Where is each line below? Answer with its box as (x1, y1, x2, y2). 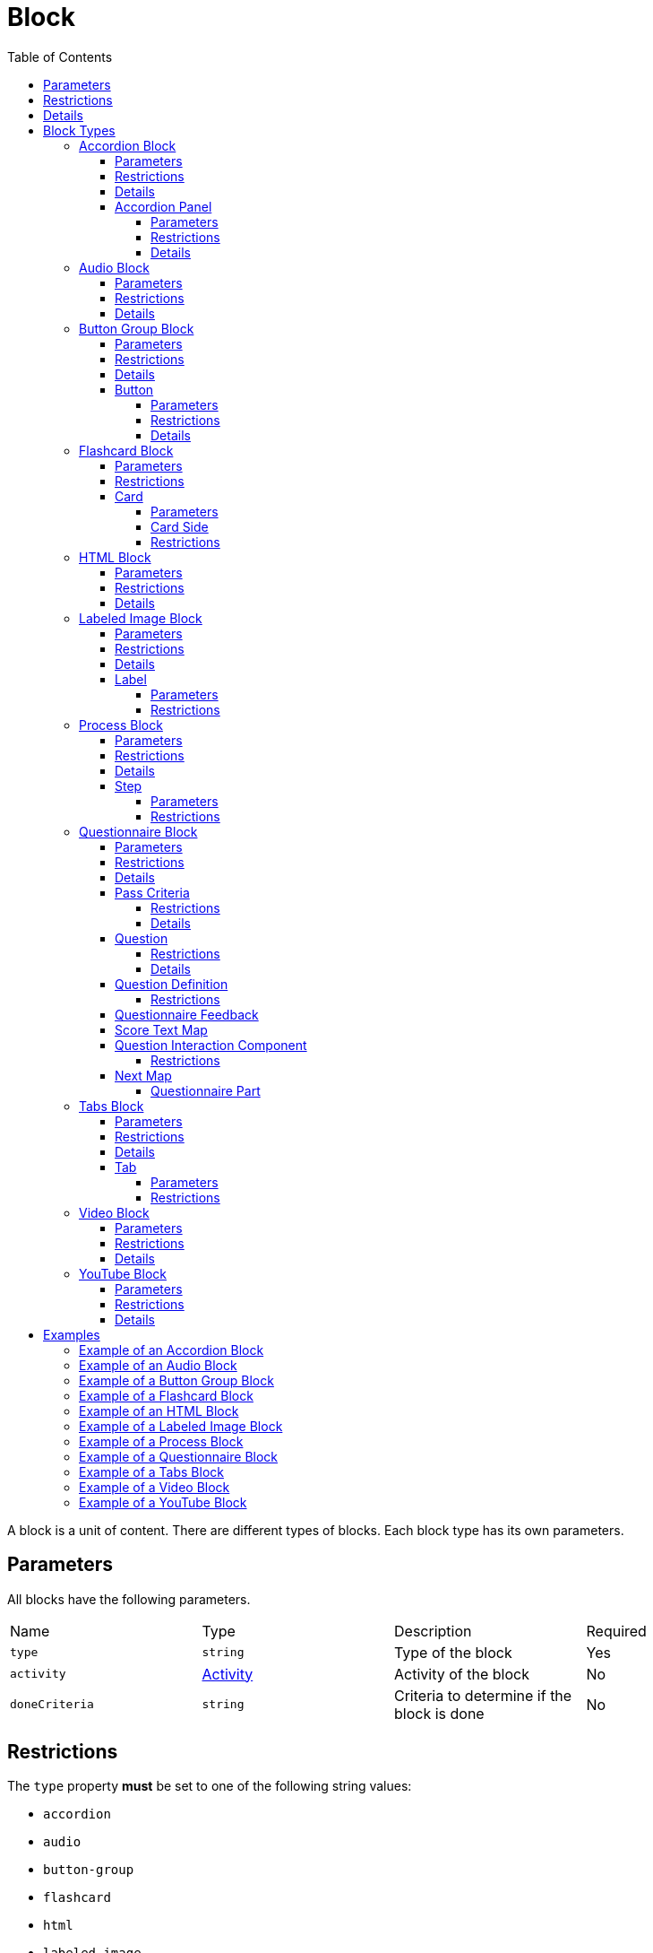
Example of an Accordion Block (79, 1341, 264, 1358)
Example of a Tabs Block (79, 1463, 224, 1480)
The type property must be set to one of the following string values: (7, 1778, 412, 1794)
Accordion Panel (115, 198, 212, 214)
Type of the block (394, 1643, 512, 1662)
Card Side (150, 518, 209, 534)
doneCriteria (10, 1697, 94, 1712)
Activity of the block (394, 1664, 529, 1683)
